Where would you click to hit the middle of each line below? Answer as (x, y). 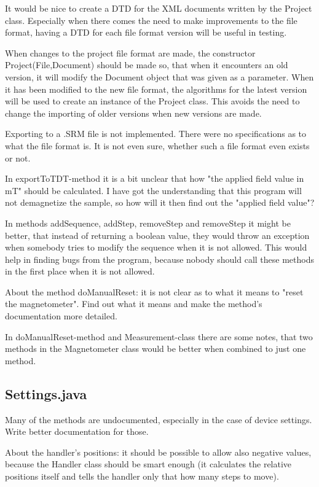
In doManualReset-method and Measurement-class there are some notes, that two (159, 336)
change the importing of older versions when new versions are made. (133, 113)
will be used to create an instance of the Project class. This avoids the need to (152, 101)
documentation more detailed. (61, 316)
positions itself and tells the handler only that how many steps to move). (142, 476)
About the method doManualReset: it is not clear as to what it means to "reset (154, 291)
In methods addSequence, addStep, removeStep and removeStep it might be (148, 223)
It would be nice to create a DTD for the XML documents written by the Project (159, 8)
